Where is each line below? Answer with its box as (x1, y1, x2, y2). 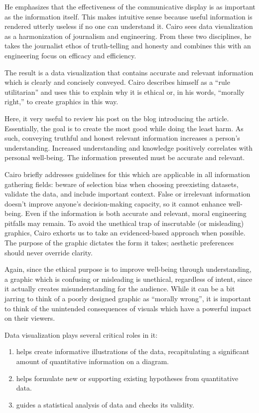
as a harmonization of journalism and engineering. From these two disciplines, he (4, 30, 252, 41)
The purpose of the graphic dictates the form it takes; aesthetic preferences (4, 237, 234, 248)
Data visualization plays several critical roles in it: (4, 329, 158, 340)
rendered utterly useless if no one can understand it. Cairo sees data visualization (4, 21, 253, 31)
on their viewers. (4, 313, 55, 323)
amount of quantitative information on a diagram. (16, 356, 169, 366)
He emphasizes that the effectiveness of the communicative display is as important (4, 1, 256, 11)
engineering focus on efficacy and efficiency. (4, 50, 136, 60)
